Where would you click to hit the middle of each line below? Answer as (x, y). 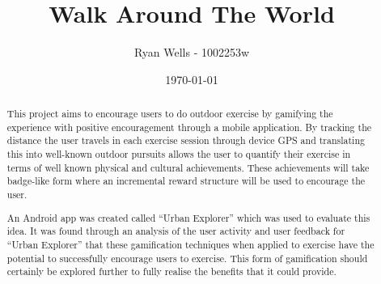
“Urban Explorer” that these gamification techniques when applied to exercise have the (190, 244)
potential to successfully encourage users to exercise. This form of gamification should (187, 258)
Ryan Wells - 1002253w (192, 52)
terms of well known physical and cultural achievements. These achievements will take (188, 167)
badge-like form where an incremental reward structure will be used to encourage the (186, 181)
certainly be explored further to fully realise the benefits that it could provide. (171, 271)
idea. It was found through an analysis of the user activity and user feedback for (176, 231)
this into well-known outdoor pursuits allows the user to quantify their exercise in (179, 154)
